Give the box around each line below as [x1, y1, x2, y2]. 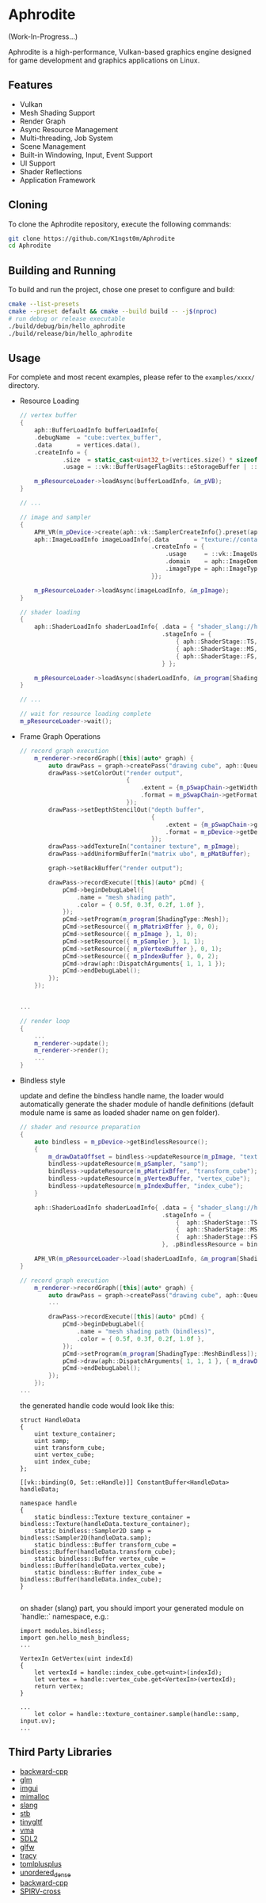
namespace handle [19, 1499, 78, 1507]
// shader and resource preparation [19, 1123, 141, 1132]
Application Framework [19, 175, 96, 185]
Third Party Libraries [8, 1745, 112, 1759]
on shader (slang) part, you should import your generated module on [19, 1603, 244, 1612]
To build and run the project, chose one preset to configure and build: [8, 285, 235, 295]
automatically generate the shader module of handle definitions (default [19, 1099, 254, 1109]
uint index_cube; [34, 1457, 91, 1466]
